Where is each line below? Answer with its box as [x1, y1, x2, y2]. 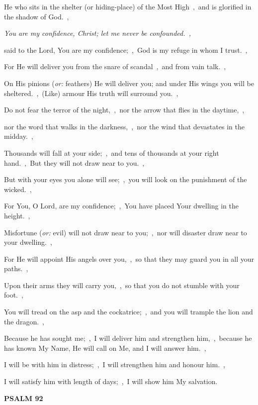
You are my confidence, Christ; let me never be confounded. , [4, 28, 191, 38]
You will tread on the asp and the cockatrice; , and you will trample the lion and [4, 306, 253, 317]
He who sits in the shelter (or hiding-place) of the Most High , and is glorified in [4, 1, 252, 11]
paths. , [4, 263, 28, 274]
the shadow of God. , [4, 11, 69, 21]
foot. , [4, 290, 23, 300]
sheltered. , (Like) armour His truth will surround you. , [4, 88, 178, 98]
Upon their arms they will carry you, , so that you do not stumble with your [4, 280, 240, 290]
